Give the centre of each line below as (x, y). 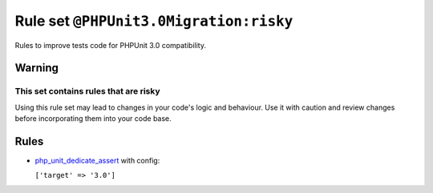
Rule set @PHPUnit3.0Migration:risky (154, 21)
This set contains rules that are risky (87, 91)
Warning (37, 68)
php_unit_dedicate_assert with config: (97, 161)
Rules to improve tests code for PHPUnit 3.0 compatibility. (110, 45)
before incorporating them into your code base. (93, 119)
